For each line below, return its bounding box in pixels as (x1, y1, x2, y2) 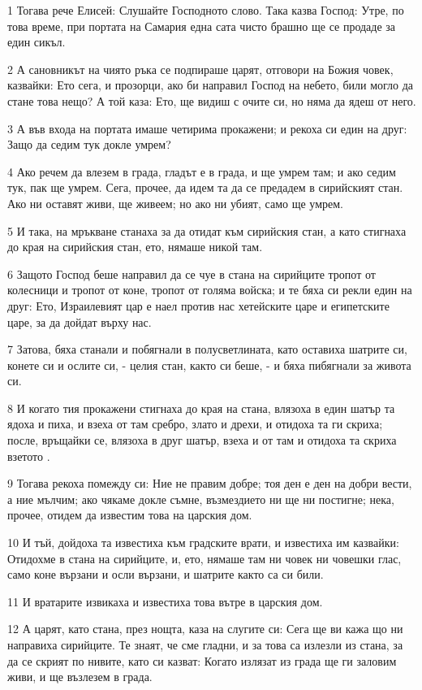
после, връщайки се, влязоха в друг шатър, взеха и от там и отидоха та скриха (7, 432, 397, 449)
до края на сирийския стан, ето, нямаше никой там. (7, 238, 263, 255)
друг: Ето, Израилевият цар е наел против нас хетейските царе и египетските (7, 297, 390, 314)
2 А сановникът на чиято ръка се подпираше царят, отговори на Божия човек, (7, 60, 394, 77)
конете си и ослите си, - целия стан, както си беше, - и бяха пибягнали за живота (7, 356, 411, 373)
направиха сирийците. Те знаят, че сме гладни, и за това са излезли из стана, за (7, 636, 403, 653)
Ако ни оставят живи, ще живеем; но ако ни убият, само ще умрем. (7, 194, 343, 211)
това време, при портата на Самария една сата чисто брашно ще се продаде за (7, 17, 396, 34)
